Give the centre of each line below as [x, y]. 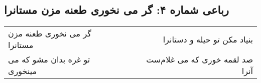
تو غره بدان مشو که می [49, 59]
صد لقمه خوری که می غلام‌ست [200, 59]
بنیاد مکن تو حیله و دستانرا [208, 39]
